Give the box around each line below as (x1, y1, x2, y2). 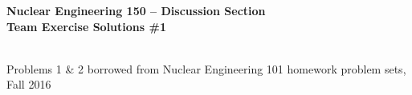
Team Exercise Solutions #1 (6, 18, 166, 34)
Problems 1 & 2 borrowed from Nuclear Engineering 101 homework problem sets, (6, 60, 406, 77)
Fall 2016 (6, 76, 51, 93)
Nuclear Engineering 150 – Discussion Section (6, 2, 266, 18)
